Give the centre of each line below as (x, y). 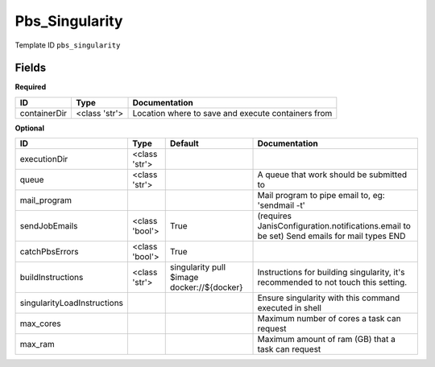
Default (184, 143)
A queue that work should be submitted (332, 175)
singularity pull (197, 267)
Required (31, 87)
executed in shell (290, 308)
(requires (275, 216)
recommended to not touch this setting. (332, 282)
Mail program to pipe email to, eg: (321, 196)
